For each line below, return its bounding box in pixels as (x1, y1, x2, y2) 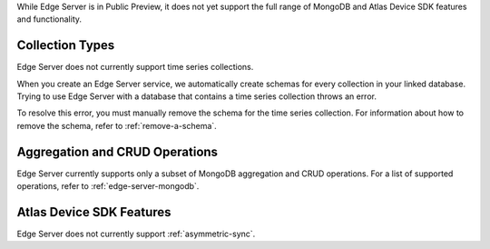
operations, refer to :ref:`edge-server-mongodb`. (16, 181, 200, 192)
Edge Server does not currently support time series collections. (16, 62, 254, 73)
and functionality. (16, 14, 82, 25)
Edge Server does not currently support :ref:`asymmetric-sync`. (16, 228, 256, 240)
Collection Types (16, 37, 115, 54)
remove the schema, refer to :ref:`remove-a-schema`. (16, 120, 217, 131)
